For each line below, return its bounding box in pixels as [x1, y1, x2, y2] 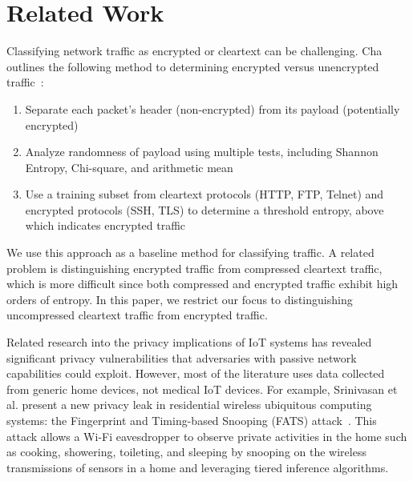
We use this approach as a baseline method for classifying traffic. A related [6, 244, 375, 261]
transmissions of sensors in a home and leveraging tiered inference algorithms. [6, 459, 389, 475]
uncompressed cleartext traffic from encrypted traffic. [6, 307, 268, 323]
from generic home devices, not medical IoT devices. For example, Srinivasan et [6, 380, 398, 397]
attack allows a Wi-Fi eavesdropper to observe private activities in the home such [6, 427, 407, 444]
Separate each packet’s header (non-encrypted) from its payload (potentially [25, 100, 400, 117]
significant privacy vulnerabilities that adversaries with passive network [6, 349, 357, 366]
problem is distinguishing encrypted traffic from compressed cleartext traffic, [6, 259, 383, 276]
